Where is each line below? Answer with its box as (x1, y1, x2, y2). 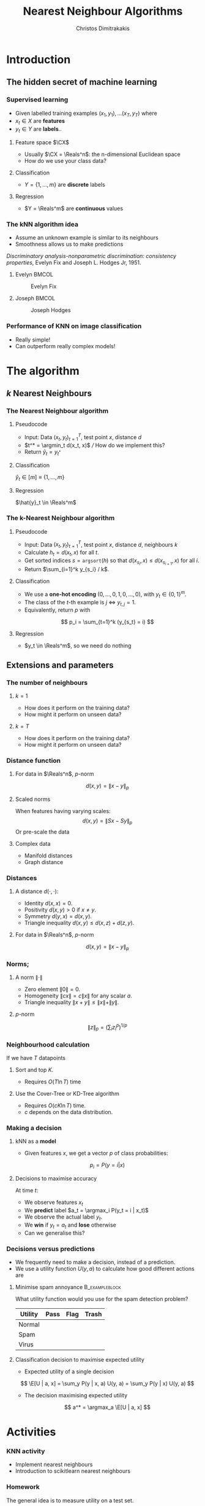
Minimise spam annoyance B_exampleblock (15, 1283, 121, 1290)
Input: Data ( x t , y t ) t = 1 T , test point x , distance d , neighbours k (24, 539, 178, 550)
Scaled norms (15, 795, 51, 803)
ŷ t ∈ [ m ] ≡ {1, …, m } (15, 473, 65, 482)
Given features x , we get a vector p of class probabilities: (24, 1150, 168, 1157)
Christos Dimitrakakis (76, 25, 130, 32)
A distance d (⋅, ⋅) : (15, 888, 59, 895)
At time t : (15, 1187, 39, 1194)
